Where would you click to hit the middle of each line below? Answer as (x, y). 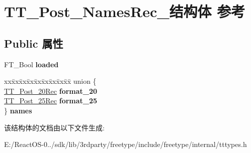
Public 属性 (34, 43)
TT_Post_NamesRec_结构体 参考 (125, 11)
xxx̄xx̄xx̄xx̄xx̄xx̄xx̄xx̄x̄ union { (50, 81)
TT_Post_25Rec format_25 (51, 101)
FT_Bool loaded (31, 64)
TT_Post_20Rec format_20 (51, 91)
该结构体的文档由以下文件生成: (54, 127)
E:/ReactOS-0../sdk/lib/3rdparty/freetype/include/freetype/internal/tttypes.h (125, 144)
